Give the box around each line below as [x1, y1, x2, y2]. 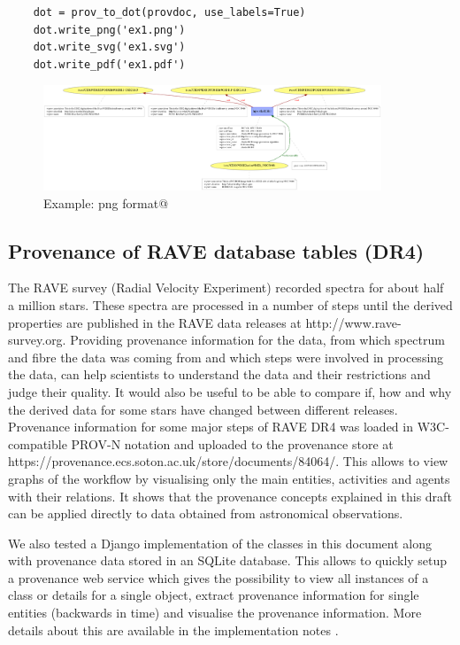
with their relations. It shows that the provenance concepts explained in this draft [8, 486, 452, 505]
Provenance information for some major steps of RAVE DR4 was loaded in [8, 417, 413, 436]
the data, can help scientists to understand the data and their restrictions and [8, 365, 431, 384]
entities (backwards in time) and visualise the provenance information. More [8, 603, 422, 622]
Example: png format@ [43, 193, 169, 212]
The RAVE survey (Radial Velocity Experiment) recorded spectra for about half [8, 278, 444, 297]
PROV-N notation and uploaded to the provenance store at [71, 434, 394, 453]
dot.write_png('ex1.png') [33, 23, 186, 36]
